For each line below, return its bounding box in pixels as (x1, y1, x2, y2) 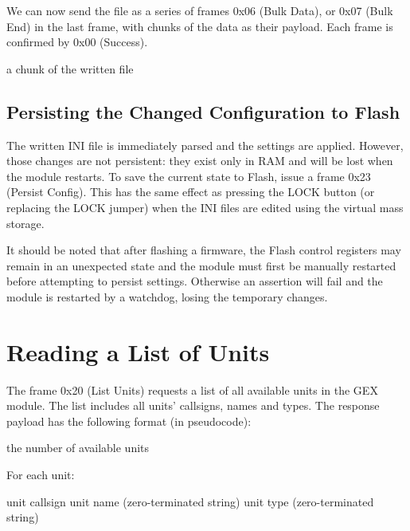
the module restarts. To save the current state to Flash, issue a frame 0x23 (6, 167, 371, 184)
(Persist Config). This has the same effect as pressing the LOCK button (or (6, 183, 375, 200)
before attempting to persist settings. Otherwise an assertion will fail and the (6, 273, 383, 289)
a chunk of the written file (6, 60, 134, 77)
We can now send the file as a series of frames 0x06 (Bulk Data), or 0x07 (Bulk (6, 2, 393, 18)
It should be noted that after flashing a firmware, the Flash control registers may (6, 242, 401, 258)
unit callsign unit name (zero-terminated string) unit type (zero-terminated (6, 493, 374, 509)
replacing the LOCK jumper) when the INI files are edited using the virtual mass (6, 199, 404, 215)
